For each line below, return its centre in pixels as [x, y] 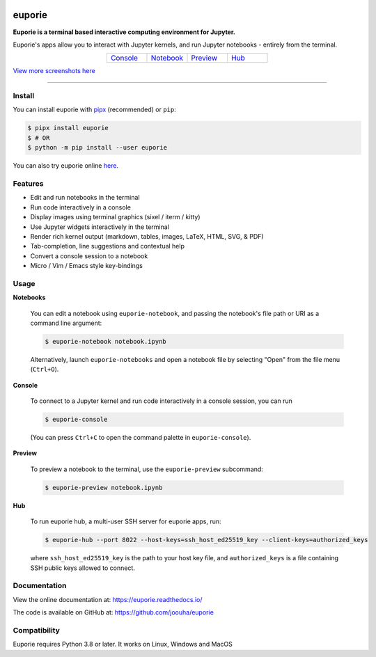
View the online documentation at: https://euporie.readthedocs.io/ [108, 599]
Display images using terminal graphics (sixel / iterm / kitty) [116, 217]
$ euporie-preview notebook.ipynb [104, 488]
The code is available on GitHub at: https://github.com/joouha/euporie [113, 612]
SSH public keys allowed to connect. [83, 568]
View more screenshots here [54, 71]
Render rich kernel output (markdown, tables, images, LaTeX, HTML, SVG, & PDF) [147, 236]
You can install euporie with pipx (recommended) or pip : [95, 110]
